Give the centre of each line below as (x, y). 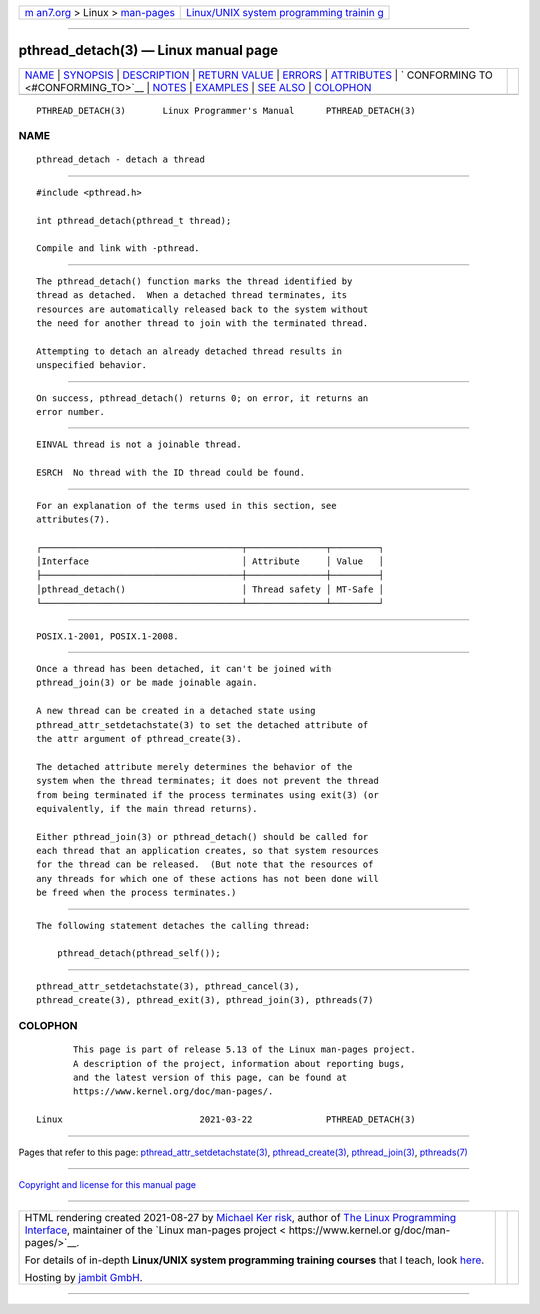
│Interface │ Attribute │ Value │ (210, 561)
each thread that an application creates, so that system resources (207, 851)
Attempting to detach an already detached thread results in (189, 351)
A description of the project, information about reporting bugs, (239, 1063)
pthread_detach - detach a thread (120, 159)
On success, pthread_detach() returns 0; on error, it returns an (202, 398)
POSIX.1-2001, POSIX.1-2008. (107, 636)
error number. (70, 411)
